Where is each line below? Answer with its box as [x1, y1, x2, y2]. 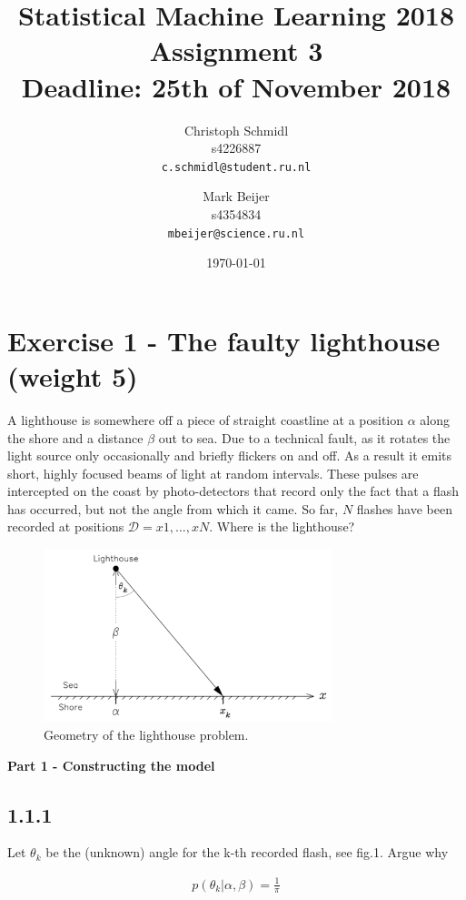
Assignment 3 [149, 32, 323, 69]
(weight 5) [7, 357, 138, 394]
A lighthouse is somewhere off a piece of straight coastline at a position [7, 410, 404, 429]
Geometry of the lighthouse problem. [44, 725, 249, 744]
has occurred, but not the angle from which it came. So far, [7, 499, 339, 518]
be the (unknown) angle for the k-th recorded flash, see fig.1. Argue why [45, 843, 449, 862]
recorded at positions [7, 517, 124, 536]
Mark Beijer [203, 187, 270, 206]
